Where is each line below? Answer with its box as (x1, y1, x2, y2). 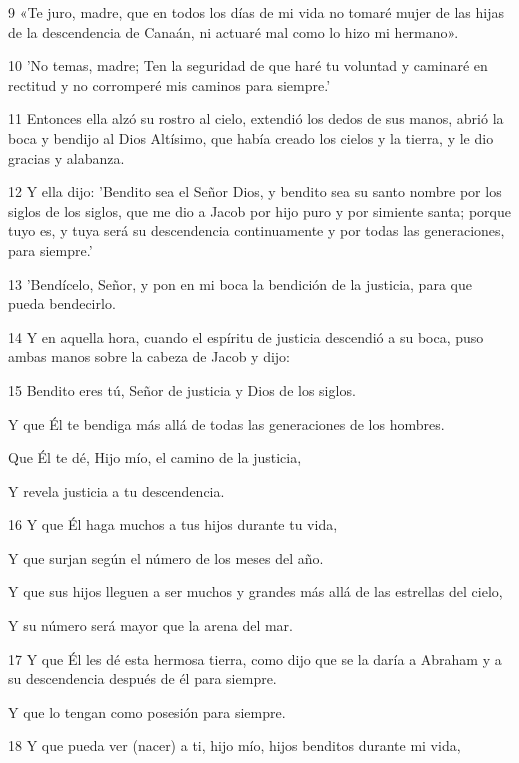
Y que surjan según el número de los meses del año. (8, 547, 324, 568)
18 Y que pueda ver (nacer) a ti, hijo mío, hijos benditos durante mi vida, (8, 735, 461, 756)
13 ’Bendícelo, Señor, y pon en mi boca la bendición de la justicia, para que (8, 273, 472, 294)
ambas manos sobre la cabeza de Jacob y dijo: (8, 346, 290, 367)
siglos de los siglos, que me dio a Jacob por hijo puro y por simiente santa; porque (8, 200, 511, 221)
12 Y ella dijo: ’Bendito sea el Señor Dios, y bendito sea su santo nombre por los (8, 181, 502, 202)
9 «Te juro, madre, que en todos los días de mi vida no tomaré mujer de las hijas (8, 2, 504, 22)
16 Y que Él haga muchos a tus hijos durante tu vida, (8, 514, 338, 535)
